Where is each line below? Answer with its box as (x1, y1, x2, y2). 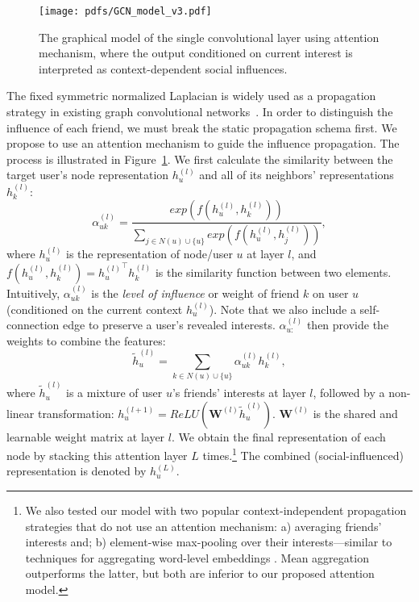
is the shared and (313, 404, 398, 421)
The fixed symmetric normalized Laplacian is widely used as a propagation (6, 87, 376, 104)
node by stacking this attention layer (6, 446, 188, 463)
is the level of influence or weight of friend (91, 284, 300, 301)
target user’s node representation (6, 166, 169, 183)
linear (6, 404, 35, 421)
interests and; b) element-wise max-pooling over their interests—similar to (25, 533, 392, 550)
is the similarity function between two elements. (155, 264, 392, 281)
